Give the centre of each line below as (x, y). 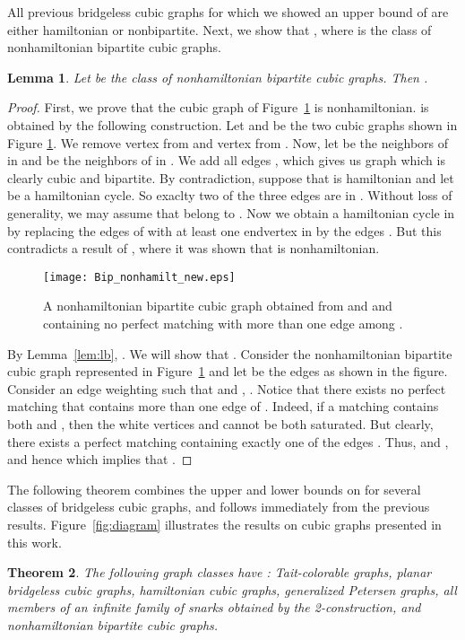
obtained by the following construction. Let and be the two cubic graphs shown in (232, 124)
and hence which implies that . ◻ (100, 459)
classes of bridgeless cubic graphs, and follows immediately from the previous (219, 507)
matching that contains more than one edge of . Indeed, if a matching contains (223, 406)
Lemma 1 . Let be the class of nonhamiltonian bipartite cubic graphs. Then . (218, 77)
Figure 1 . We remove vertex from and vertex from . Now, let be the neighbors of (228, 142)
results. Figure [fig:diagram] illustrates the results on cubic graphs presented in (224, 524)
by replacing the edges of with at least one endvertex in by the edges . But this (224, 230)
